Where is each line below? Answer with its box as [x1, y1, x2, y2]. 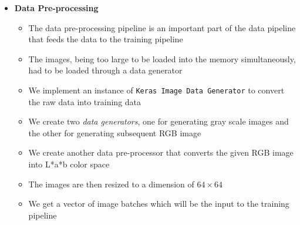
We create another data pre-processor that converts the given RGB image [28, 146, 294, 159]
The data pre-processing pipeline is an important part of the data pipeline [28, 21, 296, 33]
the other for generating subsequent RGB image [28, 126, 201, 139]
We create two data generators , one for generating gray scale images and [28, 115, 289, 127]
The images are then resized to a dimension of [28, 177, 194, 190]
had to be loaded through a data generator [28, 64, 183, 76]
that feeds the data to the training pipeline [28, 33, 183, 45]
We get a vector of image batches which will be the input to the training [28, 197, 289, 210]
